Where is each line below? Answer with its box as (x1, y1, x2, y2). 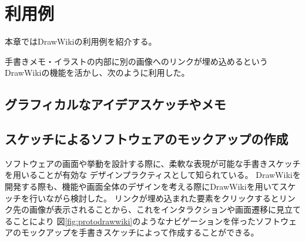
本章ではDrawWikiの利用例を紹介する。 (5, 35, 157, 48)
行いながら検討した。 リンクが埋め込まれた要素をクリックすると (29, 191, 279, 204)
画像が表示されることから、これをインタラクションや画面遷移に (29, 203, 276, 216)
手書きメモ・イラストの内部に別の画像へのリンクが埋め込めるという (5, 55, 268, 67)
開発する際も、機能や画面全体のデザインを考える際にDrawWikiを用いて (5, 180, 280, 193)
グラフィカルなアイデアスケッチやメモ (5, 95, 226, 113)
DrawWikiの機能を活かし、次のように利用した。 (5, 66, 190, 79)
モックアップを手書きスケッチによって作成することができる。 (21, 226, 259, 238)
